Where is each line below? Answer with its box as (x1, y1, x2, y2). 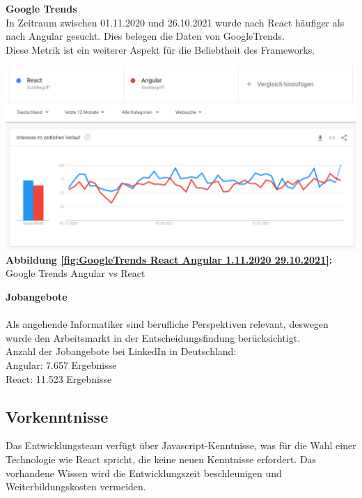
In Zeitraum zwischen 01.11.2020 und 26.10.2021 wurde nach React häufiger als (6, 15, 345, 29)
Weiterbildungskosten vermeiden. (6, 479, 146, 494)
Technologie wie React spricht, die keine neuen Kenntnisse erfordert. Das (6, 451, 317, 466)
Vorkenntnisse (6, 405, 109, 427)
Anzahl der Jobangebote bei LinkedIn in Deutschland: (6, 344, 237, 359)
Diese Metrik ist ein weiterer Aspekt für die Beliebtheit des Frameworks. (6, 42, 315, 56)
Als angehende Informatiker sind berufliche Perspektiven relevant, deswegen (6, 317, 329, 331)
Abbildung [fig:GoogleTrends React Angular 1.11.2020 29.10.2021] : (6, 252, 333, 266)
